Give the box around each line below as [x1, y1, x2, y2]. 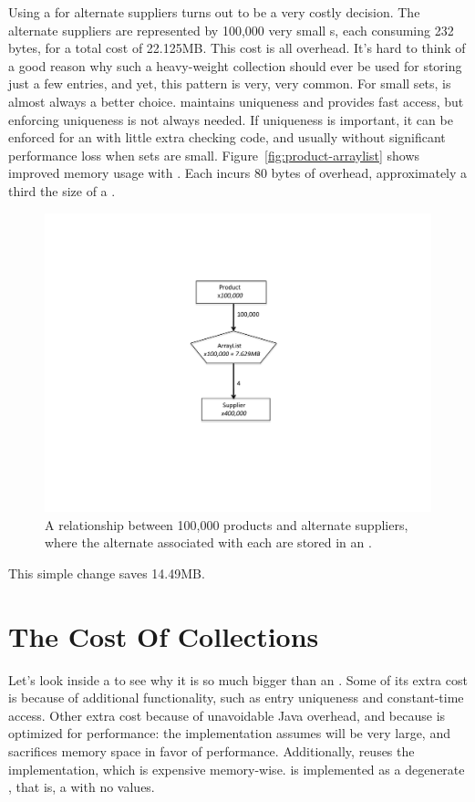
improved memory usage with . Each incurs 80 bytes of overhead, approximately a [8, 163, 468, 182]
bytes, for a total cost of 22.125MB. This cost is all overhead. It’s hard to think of [8, 38, 466, 57]
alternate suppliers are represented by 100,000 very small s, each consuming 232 [8, 20, 454, 39]
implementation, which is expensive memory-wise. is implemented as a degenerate [8, 759, 465, 778]
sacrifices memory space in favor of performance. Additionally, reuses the [8, 741, 415, 760]
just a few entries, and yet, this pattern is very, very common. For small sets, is [8, 74, 451, 93]
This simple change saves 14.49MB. [8, 563, 205, 582]
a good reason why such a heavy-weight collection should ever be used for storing [8, 56, 462, 75]
